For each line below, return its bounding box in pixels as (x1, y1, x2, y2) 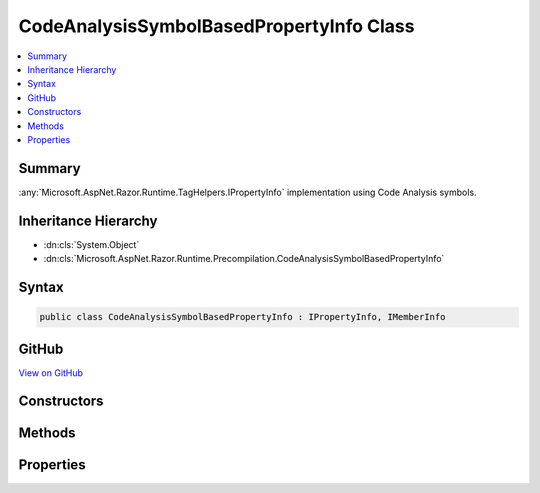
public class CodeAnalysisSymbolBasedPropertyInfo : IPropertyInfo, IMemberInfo (39, 311, 446, 323)
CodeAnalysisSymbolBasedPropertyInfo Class (18, 15, 415, 37)
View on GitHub (18, 366, 84, 379)
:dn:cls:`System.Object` (43, 238, 140, 250)
